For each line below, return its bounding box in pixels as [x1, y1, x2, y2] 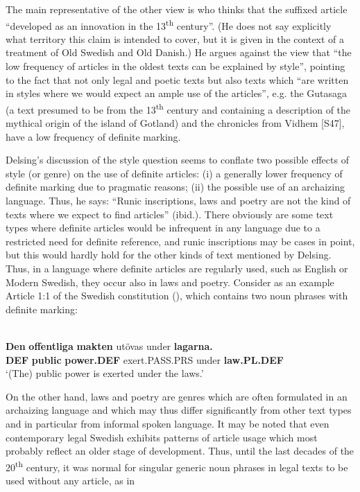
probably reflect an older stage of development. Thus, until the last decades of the [6, 443, 354, 458]
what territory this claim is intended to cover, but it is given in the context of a [6, 31, 345, 46]
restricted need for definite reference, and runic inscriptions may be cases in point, [6, 234, 355, 248]
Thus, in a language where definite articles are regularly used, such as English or [6, 261, 348, 275]
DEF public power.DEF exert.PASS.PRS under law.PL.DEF [6, 352, 284, 367]
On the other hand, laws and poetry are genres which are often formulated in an [6, 389, 348, 403]
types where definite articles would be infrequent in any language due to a [6, 220, 320, 235]
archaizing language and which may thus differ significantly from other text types [6, 403, 352, 417]
